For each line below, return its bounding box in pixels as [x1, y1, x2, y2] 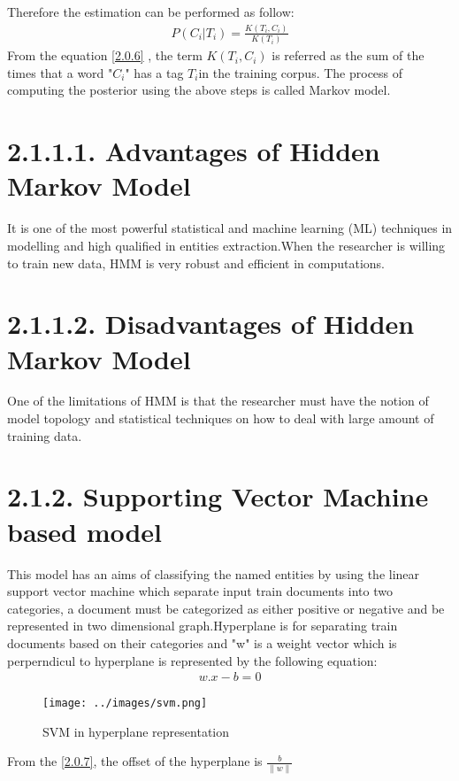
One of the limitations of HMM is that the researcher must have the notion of [7, 391, 429, 410]
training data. [7, 426, 82, 445]
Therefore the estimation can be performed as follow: [7, 3, 295, 20]
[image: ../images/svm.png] [42, 697, 208, 710]
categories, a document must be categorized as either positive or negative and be [7, 599, 445, 617]
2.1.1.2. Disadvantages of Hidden [7, 305, 415, 342]
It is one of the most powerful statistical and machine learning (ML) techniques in [7, 219, 453, 237]
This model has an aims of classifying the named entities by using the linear [7, 564, 420, 583]
